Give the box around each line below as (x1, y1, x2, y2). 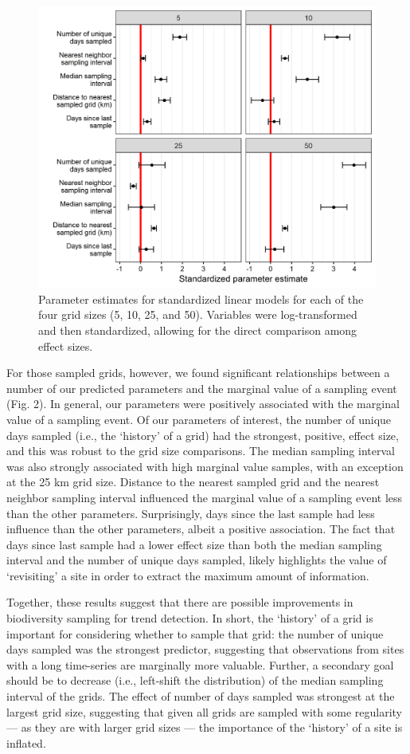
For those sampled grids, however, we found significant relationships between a (6, 364, 390, 381)
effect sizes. (38, 337, 93, 354)
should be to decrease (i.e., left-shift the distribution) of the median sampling (6, 672, 384, 689)
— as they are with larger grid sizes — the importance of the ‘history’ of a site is (6, 719, 403, 736)
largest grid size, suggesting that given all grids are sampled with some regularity (6, 703, 402, 720)
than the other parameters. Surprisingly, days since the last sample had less (6, 505, 375, 521)
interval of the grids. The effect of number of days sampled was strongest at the (6, 688, 395, 705)
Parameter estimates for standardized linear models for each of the (38, 290, 364, 307)
